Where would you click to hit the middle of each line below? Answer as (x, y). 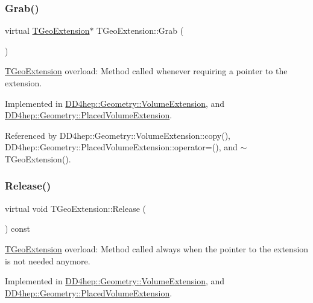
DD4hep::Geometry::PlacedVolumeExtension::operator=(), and (121, 147)
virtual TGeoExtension (47, 30)
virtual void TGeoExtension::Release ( (76, 208)
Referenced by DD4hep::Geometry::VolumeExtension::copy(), (118, 135)
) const (18, 228)
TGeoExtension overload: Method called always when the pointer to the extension (157, 248)
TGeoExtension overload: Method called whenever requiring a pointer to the (146, 71)
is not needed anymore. (48, 260)
